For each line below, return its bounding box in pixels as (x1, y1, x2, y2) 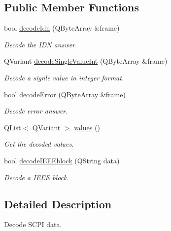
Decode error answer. (4, 106, 68, 116)
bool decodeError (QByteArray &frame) (4, 89, 126, 99)
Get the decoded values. (4, 139, 74, 149)
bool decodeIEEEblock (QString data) (4, 155, 120, 165)
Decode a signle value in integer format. (4, 72, 124, 82)
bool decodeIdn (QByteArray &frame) (4, 23, 120, 33)
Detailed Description (4, 196, 112, 211)
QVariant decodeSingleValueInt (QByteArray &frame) (4, 56, 168, 66)
